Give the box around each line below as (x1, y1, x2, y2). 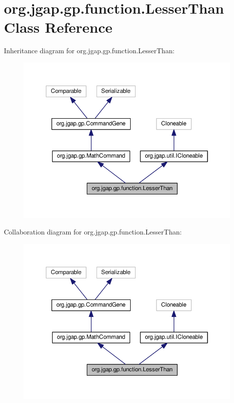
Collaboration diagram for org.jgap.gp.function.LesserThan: (4, 227, 182, 237)
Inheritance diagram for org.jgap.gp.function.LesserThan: (4, 45, 175, 56)
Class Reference (4, 17, 113, 37)
